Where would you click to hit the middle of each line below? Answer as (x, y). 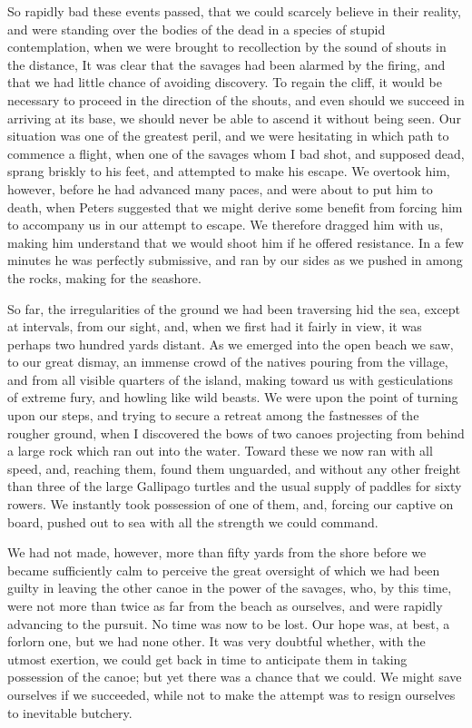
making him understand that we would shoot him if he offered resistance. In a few (236, 242)
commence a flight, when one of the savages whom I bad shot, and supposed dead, (236, 153)
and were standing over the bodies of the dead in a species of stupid (197, 29)
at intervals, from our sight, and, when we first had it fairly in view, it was (215, 326)
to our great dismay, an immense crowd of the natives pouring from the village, (228, 362)
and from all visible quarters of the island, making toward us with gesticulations (231, 379)
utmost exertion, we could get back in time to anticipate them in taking (207, 659)
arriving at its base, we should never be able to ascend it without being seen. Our (234, 118)
